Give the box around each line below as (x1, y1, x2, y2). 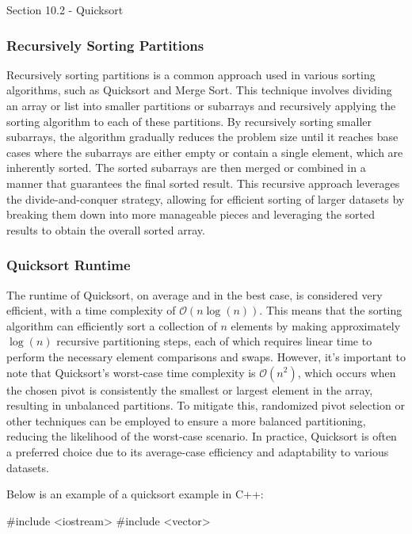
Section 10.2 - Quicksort (6, 2, 124, 17)
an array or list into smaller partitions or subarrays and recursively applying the (6, 97, 396, 113)
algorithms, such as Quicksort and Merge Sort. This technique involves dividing (6, 82, 392, 98)
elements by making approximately (231, 317, 401, 334)
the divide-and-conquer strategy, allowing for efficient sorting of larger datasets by (6, 190, 405, 207)
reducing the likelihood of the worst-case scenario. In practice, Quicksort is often (6, 428, 397, 444)
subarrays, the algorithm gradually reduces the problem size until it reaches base (6, 128, 399, 145)
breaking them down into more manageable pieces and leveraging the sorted (6, 206, 376, 223)
